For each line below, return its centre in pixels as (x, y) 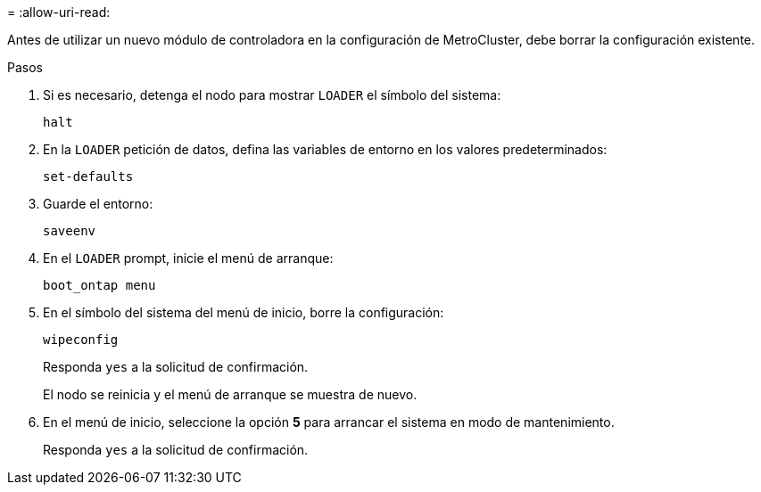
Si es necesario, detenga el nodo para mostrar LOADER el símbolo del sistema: (272, 95)
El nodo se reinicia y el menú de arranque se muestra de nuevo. (230, 394)
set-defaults (88, 176)
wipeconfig (81, 340)
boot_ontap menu (99, 285)
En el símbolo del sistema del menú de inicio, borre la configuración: (244, 312)
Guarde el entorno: (98, 204)
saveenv (70, 231)
